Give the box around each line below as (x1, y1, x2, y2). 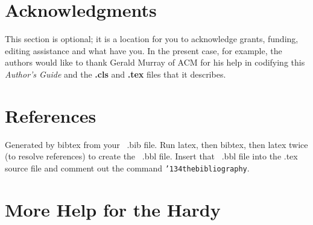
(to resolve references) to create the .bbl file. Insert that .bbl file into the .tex (5, 150, 298, 162)
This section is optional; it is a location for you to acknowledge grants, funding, (5, 32, 299, 45)
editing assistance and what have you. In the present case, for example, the (5, 44, 282, 57)
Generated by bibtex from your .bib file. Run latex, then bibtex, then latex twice (5, 138, 308, 150)
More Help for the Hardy (5, 197, 221, 221)
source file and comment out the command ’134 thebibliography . (5, 161, 250, 174)
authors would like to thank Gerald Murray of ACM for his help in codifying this (5, 56, 305, 69)
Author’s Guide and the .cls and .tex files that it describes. (5, 67, 226, 80)
